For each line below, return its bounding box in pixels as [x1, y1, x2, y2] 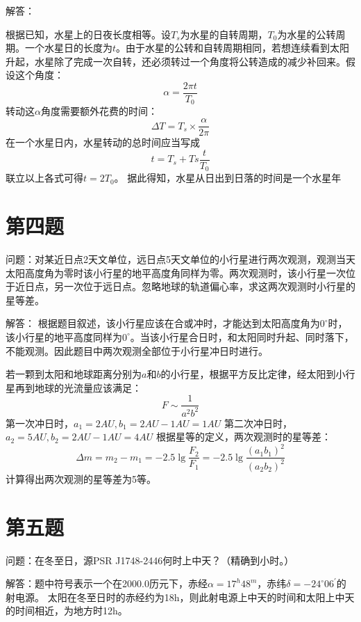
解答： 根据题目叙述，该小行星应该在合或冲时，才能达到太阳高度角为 [6, 316, 320, 330]
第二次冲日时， [224, 415, 293, 430]
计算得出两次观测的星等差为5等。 [6, 471, 156, 486]
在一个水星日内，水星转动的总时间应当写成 [6, 135, 200, 150]
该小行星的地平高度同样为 [6, 329, 122, 344]
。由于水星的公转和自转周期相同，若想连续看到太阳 [116, 40, 350, 55]
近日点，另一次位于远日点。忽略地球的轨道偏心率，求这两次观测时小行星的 [15, 279, 355, 294]
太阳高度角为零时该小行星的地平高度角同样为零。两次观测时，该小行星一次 [6, 265, 346, 280]
